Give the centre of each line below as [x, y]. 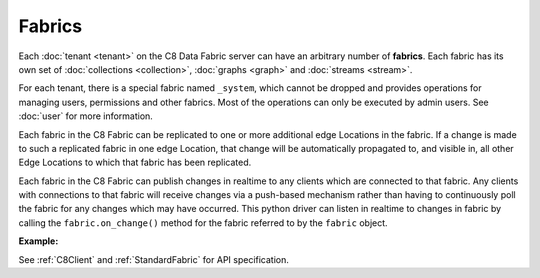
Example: [38, 241]
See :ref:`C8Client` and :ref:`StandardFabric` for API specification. [154, 259]
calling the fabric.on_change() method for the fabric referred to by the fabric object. [203, 222]
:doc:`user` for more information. [86, 116]
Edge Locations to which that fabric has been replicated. [135, 162]
